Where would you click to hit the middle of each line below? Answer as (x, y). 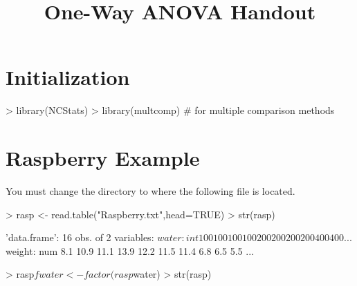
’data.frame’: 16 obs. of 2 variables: (80, 237)
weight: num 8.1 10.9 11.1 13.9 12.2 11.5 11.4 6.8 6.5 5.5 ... (130, 250)
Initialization (68, 77)
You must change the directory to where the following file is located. (150, 191)
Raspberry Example (103, 158)
